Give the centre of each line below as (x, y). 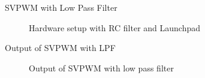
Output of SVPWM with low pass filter (101, 67)
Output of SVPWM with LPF (60, 48)
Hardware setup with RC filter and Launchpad (115, 27)
